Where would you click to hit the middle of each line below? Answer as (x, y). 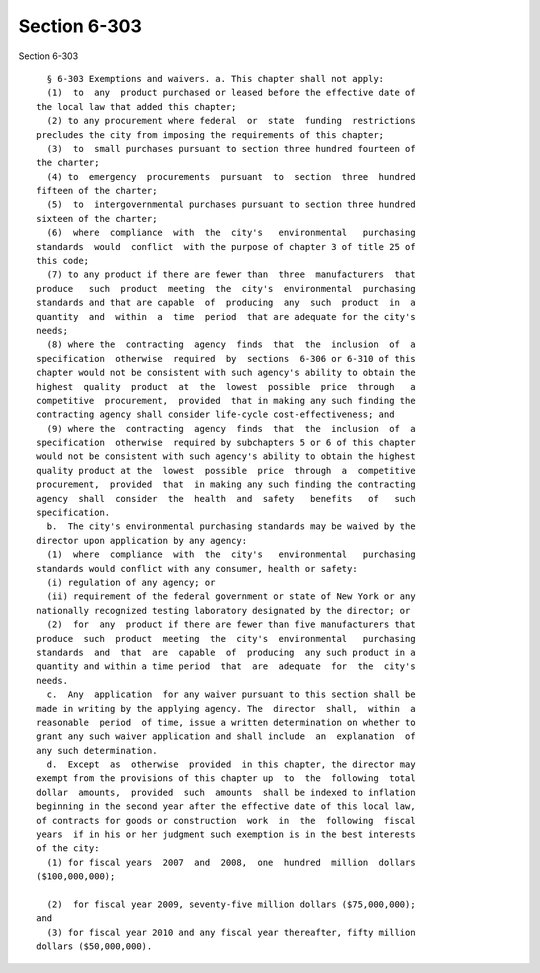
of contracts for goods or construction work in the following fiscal (226, 820)
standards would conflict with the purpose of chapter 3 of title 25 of (226, 246)
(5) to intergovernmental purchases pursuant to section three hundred (231, 204)
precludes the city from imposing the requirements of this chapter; (210, 134)
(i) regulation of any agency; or (131, 582)
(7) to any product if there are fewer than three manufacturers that (231, 274)
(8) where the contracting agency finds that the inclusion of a (231, 344)
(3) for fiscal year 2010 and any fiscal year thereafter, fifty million (231, 932)
